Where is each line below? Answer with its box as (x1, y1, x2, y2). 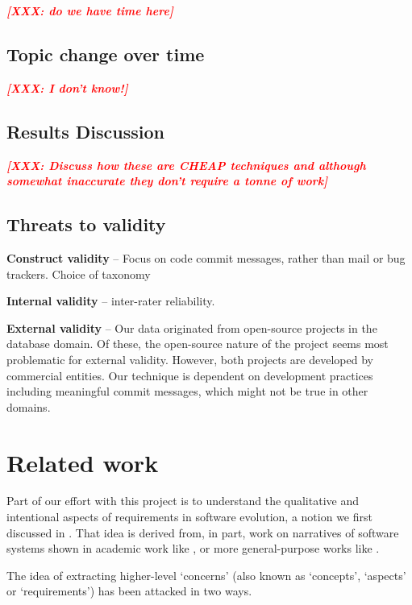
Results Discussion (6, 118, 164, 143)
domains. (6, 398, 51, 415)
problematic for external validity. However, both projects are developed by (6, 350, 373, 367)
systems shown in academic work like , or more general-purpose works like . (6, 540, 380, 557)
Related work (6, 445, 159, 479)
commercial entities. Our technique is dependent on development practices (6, 367, 373, 383)
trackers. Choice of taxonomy (6, 265, 151, 282)
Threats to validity (6, 212, 166, 237)
